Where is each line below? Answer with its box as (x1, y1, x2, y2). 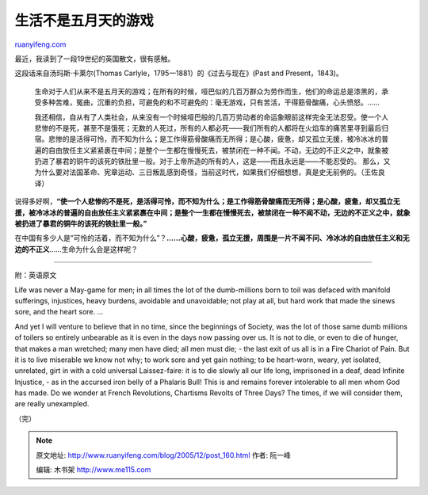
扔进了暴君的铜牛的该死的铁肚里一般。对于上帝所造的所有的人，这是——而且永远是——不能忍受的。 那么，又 (34, 157, 391, 166)
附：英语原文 (14, 270, 57, 280)
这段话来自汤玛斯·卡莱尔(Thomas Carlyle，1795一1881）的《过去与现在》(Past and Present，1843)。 (14, 68, 344, 78)
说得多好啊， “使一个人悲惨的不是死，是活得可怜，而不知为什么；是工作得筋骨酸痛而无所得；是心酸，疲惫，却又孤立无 (14, 196, 400, 206)
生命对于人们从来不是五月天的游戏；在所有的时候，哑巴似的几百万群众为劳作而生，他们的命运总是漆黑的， (34, 86, 382, 96)
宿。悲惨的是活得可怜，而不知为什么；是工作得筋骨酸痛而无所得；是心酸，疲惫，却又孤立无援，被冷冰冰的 (34, 135, 382, 144)
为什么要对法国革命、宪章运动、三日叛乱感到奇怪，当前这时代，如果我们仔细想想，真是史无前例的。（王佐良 (34, 167, 385, 177)
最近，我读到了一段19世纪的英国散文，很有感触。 (14, 54, 175, 63)
